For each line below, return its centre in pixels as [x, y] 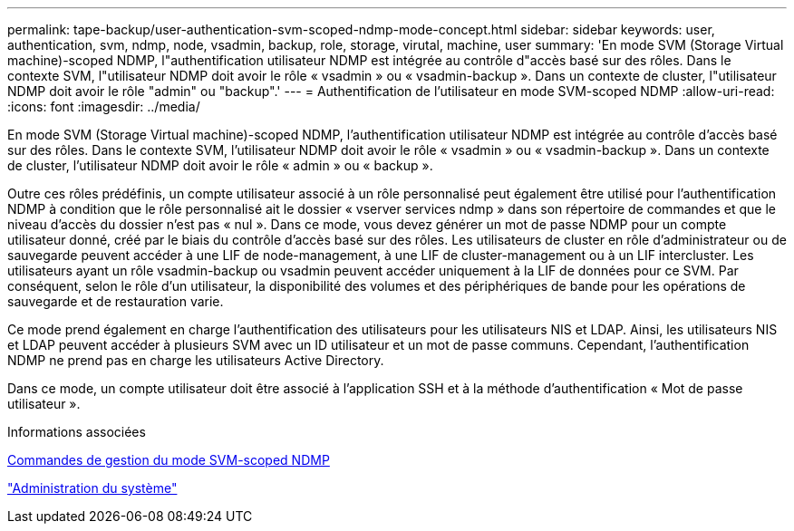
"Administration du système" [92, 488]
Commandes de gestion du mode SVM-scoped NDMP [169, 460]
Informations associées [77, 432]
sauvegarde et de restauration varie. [116, 301]
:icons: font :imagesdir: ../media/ [104, 106]
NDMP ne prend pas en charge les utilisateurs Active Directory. [196, 360]
